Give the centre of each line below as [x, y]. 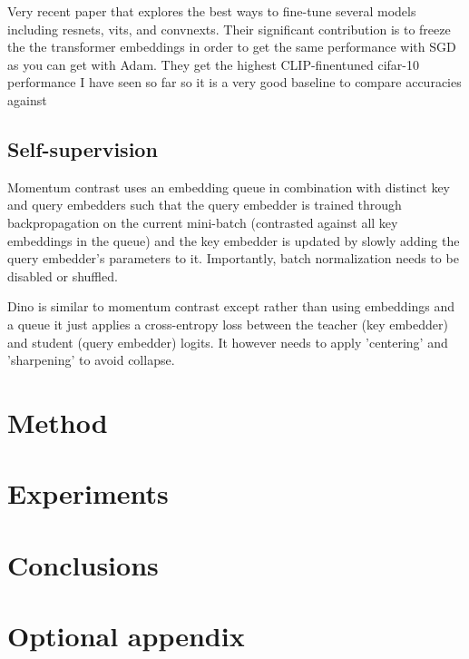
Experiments [88, 493]
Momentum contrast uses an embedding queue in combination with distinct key [229, 187]
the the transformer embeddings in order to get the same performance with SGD [232, 47]
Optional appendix [126, 636]
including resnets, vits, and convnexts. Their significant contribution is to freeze [229, 29]
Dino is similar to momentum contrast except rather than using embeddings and [231, 306]
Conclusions [83, 564]
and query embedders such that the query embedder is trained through [205, 205]
